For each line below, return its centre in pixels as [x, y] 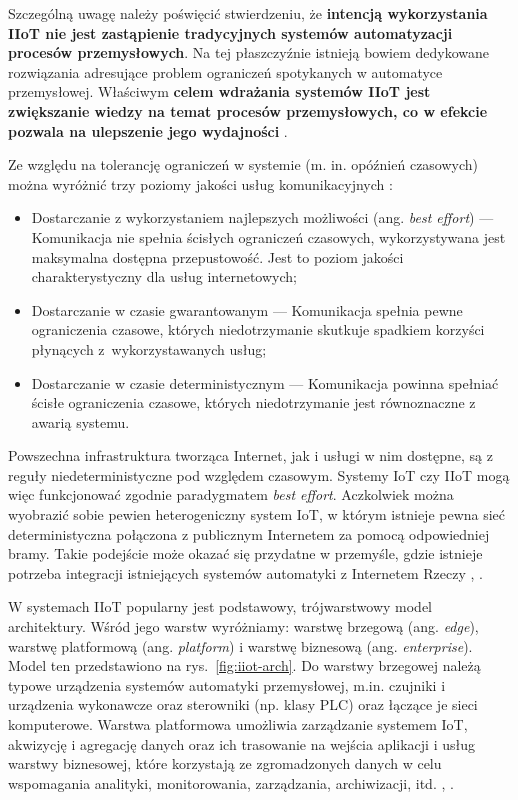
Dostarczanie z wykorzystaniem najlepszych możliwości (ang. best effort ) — [262, 217]
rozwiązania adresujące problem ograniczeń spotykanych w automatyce [225, 71]
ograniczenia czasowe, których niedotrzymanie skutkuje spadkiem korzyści [258, 329]
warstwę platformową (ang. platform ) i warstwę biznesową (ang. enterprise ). [240, 645]
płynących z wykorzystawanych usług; [149, 348]
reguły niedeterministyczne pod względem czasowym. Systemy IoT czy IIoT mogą [259, 474]
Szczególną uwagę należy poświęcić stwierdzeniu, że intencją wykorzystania [248, 13]
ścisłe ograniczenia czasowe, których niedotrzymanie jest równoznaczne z [253, 402]
